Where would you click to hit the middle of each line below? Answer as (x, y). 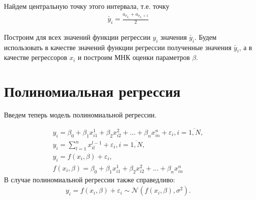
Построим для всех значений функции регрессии (77, 37)
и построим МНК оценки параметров (134, 57)
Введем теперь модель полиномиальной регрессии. (80, 115)
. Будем (205, 37)
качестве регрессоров (36, 57)
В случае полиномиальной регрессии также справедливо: (90, 179)
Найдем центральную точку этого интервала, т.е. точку (87, 6)
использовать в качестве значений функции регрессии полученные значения (118, 47)
